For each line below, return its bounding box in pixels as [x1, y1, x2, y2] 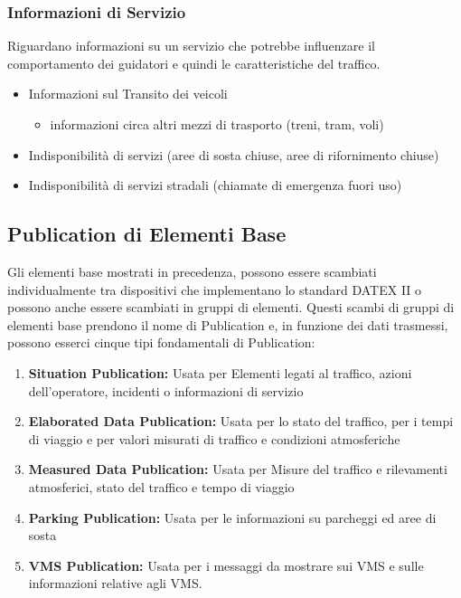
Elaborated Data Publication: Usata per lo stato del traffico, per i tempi [28, 412, 454, 431]
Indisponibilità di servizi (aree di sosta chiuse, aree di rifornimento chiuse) [28, 145, 439, 164]
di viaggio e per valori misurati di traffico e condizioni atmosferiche [28, 429, 400, 448]
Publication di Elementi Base [7, 220, 287, 248]
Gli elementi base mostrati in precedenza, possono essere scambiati [7, 261, 377, 280]
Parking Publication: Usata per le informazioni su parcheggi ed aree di [28, 508, 437, 527]
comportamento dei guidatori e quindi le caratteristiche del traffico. [7, 53, 381, 72]
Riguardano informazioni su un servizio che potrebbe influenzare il [7, 36, 375, 55]
